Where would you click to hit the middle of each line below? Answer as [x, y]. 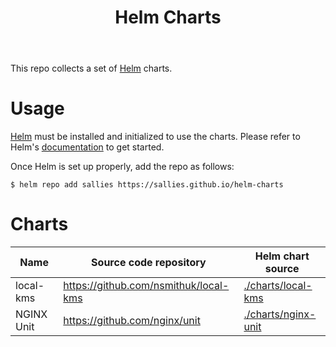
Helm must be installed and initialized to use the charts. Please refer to [155, 137]
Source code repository [149, 263]
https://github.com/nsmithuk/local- [146, 286]
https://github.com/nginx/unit [132, 321]
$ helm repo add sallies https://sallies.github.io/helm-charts [147, 185]
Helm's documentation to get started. [87, 147]
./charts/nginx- [280, 314]
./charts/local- [278, 286]
